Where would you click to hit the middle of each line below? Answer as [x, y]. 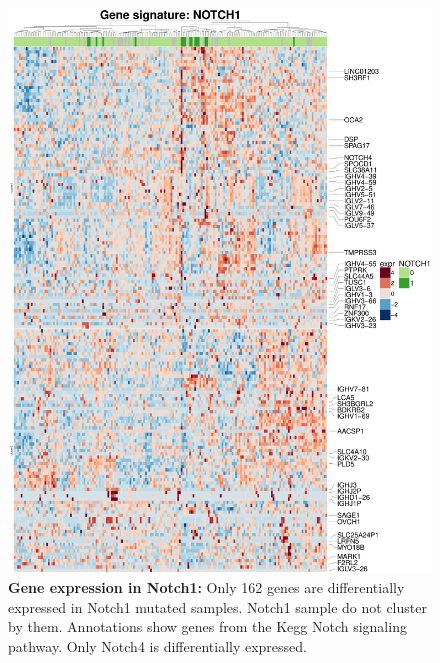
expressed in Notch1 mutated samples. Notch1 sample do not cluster [217, 606]
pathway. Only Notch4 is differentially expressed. [157, 645]
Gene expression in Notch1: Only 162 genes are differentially [206, 586]
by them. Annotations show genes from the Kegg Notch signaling [207, 626]
